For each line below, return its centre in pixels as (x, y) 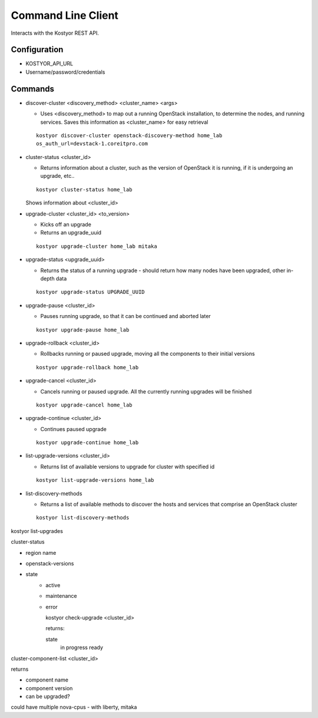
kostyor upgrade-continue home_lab (87, 443)
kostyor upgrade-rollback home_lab (87, 367)
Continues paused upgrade (74, 429)
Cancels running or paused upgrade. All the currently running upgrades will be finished (146, 391)
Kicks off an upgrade (66, 224)
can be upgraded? (48, 697)
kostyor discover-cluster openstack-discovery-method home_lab (129, 135)
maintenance (61, 596)
